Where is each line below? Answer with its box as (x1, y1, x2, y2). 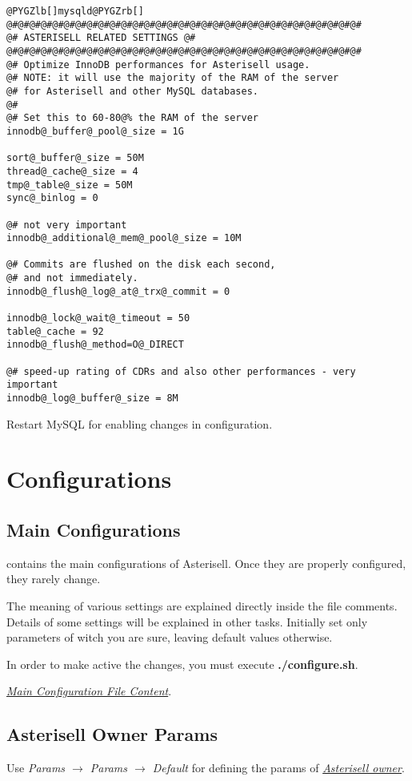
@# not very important (6, 219, 127, 231)
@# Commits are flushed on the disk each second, (6, 259, 276, 271)
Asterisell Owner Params (6, 722, 218, 747)
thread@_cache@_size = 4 (6, 165, 138, 177)
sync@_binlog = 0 (6, 192, 98, 204)
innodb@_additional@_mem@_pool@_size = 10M (6, 232, 242, 244)
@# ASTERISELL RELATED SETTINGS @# (6, 32, 196, 44)
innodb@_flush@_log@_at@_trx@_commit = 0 (6, 285, 230, 297)
